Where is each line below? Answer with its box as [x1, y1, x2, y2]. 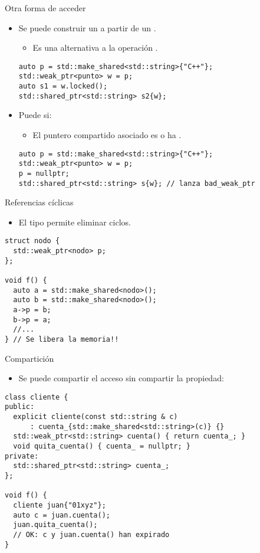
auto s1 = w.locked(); [18, 82, 108, 91]
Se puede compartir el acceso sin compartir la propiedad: [18, 372, 224, 384]
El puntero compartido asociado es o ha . [32, 129, 182, 140]
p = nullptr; [18, 169, 70, 178]
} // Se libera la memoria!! [5, 335, 119, 343]
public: [5, 403, 35, 411]
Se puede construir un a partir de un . [18, 21, 156, 34]
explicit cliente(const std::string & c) [13, 413, 178, 421]
